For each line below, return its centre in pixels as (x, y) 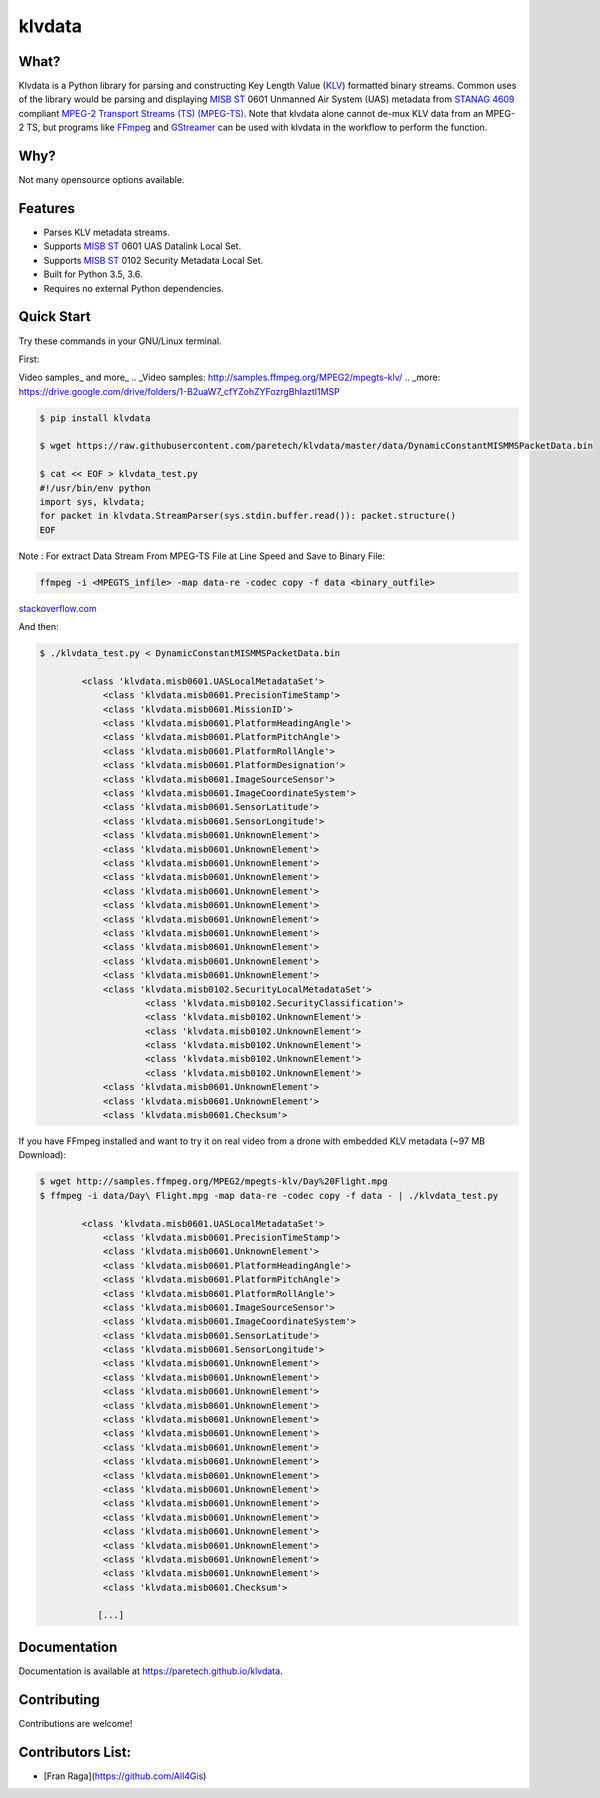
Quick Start (54, 316)
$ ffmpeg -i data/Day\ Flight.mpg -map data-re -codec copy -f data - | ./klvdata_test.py (269, 1195)
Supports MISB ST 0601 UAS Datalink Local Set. (142, 246)
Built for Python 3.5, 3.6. (93, 274)
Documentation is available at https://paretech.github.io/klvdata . (151, 1671)
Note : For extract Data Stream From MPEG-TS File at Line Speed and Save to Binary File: (201, 556)
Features (46, 208)
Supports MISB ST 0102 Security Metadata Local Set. (153, 260)
